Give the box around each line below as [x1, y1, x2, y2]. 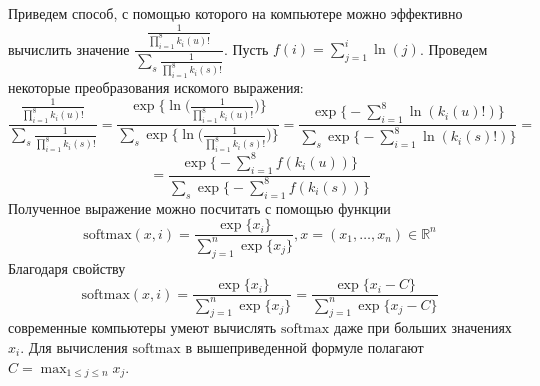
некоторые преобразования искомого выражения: [8, 77, 304, 98]
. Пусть [223, 38, 269, 59]
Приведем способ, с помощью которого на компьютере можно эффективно [8, 3, 463, 23]
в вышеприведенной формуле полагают [185, 336, 424, 357]
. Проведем [419, 38, 488, 59]
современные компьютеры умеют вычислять [8, 317, 277, 338]
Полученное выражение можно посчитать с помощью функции [8, 197, 391, 218]
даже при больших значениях [333, 317, 512, 338]
